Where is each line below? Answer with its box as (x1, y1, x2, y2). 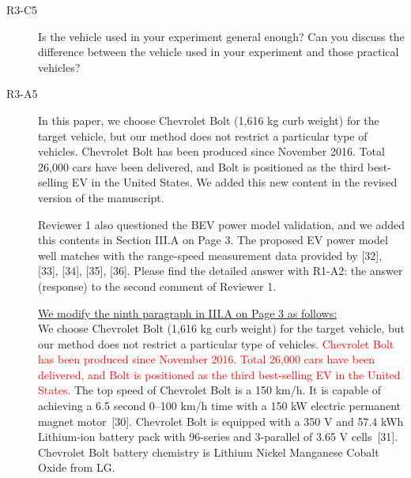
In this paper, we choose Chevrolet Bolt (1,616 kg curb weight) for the (38, 111, 379, 128)
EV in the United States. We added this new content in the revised (71, 174, 398, 190)
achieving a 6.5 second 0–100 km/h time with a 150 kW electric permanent (38, 397, 402, 414)
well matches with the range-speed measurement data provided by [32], (38, 247, 383, 263)
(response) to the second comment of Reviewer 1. (38, 277, 277, 294)
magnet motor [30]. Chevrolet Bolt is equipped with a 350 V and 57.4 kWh (38, 412, 404, 429)
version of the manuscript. (38, 189, 164, 205)
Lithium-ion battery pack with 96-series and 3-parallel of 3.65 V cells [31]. (38, 428, 398, 445)
